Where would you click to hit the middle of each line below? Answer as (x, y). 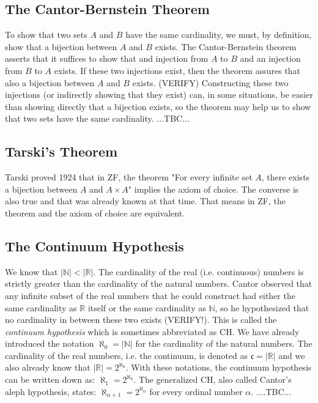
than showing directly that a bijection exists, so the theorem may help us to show (158, 106)
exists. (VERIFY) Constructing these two (210, 82)
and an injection (270, 58)
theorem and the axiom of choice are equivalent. (95, 213)
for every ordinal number (196, 391)
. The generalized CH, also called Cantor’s (213, 379)
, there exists (286, 177)
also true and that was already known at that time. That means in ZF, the (145, 201)
